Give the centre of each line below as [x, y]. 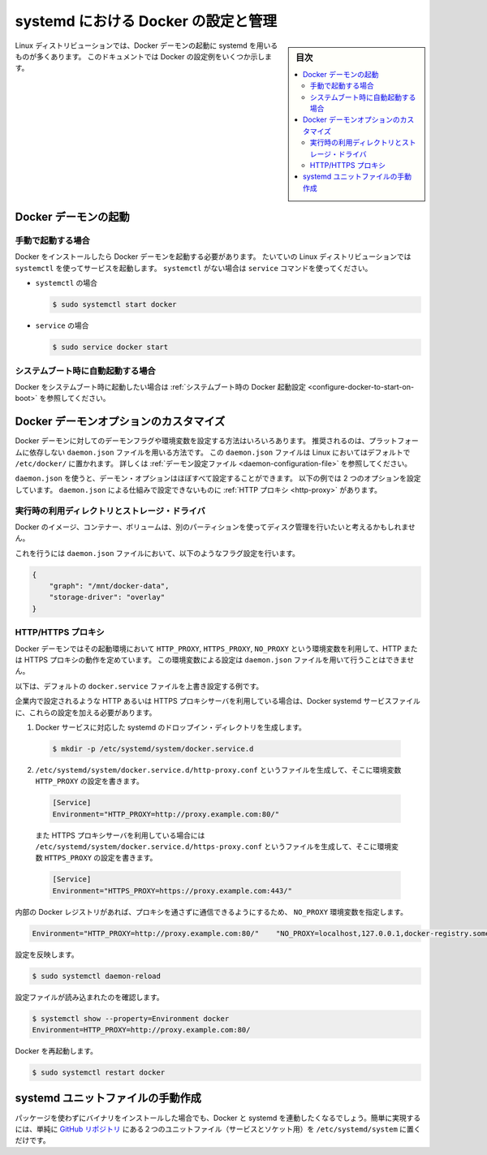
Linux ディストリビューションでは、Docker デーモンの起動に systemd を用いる [147, 45]
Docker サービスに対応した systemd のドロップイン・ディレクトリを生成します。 [170, 727]
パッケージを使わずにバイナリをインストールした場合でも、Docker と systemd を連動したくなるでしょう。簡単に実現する [218, 1118]
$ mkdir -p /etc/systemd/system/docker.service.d [153, 748]
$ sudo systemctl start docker [115, 305]
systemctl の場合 [66, 283]
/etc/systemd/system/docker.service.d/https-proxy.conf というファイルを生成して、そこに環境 [213, 847]
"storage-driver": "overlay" [107, 597]
